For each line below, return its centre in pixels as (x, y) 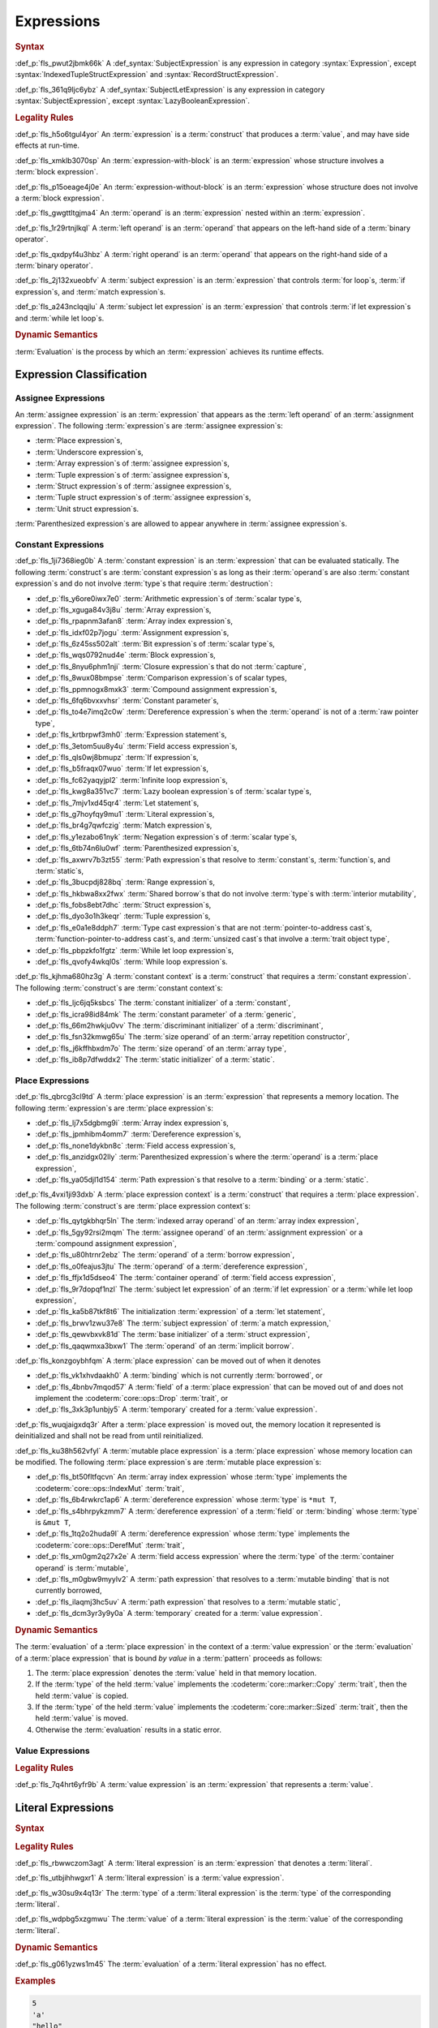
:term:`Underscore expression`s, (89, 452)
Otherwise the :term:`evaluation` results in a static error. (129, 1729)
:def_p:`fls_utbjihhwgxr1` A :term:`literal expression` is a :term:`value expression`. (150, 1878)
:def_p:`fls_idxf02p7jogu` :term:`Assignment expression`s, (132, 632)
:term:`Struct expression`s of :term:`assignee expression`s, (133, 486)
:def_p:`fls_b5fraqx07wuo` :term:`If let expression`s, (122, 769)
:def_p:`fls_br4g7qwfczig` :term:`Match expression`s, (124, 825)
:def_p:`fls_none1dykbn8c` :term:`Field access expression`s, (135, 1145)
